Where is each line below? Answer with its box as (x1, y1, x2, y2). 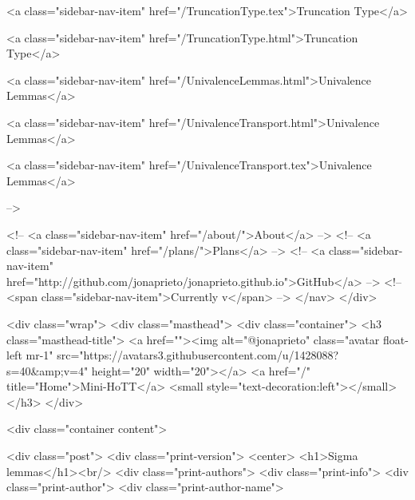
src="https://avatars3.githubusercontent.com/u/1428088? (57, 347, 339, 363)
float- (382, 331, 409, 347)
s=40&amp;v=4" (6, 362, 89, 379)
